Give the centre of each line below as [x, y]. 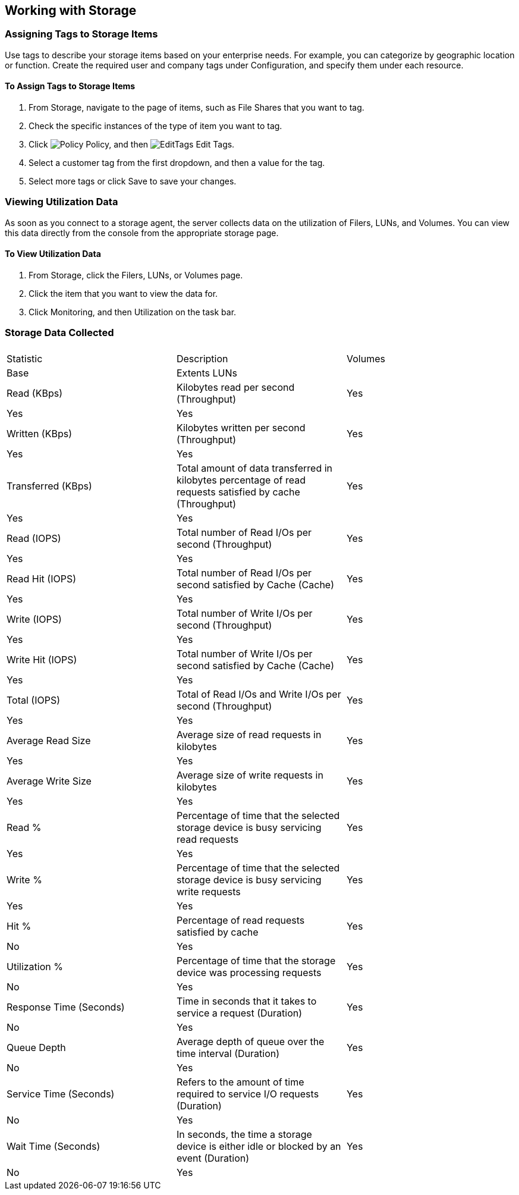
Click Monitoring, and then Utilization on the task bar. [133, 312]
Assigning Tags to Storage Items [81, 34]
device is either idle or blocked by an [259, 1146]
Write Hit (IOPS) [42, 659]
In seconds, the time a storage [244, 1134]
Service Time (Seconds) [61, 1094]
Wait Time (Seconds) [54, 1146]
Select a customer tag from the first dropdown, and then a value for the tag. [177, 163]
